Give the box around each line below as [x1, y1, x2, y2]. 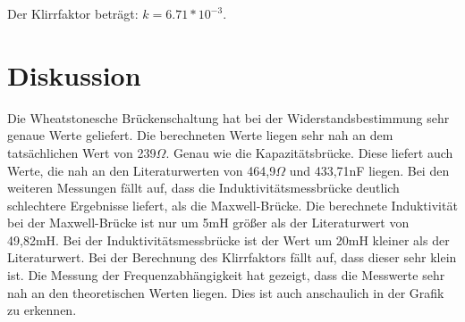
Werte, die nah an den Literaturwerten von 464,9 [7, 161, 276, 179]
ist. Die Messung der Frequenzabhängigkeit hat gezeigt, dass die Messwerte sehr [7, 266, 445, 285]
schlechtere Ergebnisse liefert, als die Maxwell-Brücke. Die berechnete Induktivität [7, 195, 458, 214]
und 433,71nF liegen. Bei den [289, 161, 450, 179]
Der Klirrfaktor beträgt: [7, 4, 139, 22]
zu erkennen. [7, 301, 77, 319]
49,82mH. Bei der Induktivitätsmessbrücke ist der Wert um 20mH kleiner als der [7, 230, 450, 249]
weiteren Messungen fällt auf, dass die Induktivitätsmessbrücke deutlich [7, 178, 400, 197]
